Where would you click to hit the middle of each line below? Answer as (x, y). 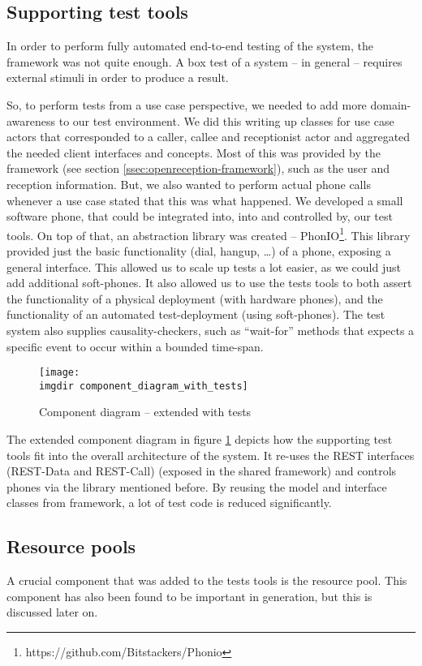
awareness (31, 120)
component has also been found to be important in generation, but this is (189, 596)
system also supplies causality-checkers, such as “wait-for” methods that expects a (211, 330)
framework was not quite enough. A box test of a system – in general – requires (205, 61)
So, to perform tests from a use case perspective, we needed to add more (187, 104)
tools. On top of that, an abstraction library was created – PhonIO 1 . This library (209, 234)
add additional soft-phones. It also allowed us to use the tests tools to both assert (209, 283)
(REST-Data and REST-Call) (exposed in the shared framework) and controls (202, 471)
